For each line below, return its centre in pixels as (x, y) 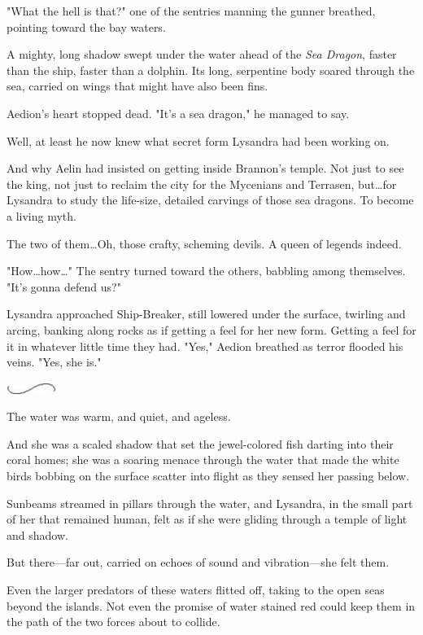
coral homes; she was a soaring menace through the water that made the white (203, 460)
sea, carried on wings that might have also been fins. (137, 86)
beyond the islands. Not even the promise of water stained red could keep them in (211, 605)
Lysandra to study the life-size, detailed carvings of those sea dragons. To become (210, 200)
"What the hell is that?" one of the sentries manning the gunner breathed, (191, 11)
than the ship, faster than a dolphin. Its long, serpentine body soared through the (211, 70)
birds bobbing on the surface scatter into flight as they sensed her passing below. (208, 476)
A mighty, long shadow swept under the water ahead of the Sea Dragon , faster (202, 54)
